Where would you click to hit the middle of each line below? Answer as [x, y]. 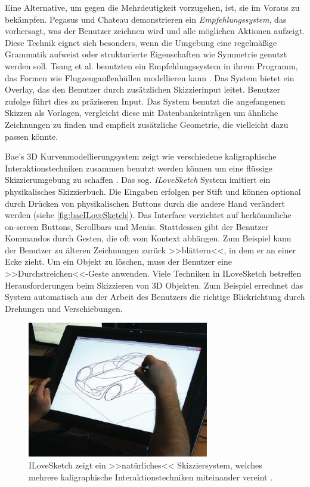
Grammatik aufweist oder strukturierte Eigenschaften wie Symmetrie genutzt [146, 54]
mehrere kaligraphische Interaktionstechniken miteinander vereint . [151, 477]
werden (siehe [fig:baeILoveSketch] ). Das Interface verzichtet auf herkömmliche [148, 215]
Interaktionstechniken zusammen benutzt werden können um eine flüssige [139, 168]
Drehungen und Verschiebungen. [64, 308]
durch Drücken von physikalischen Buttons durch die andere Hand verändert [145, 203]
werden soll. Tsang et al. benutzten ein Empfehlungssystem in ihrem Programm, [151, 65]
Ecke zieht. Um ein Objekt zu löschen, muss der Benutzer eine [118, 261]
